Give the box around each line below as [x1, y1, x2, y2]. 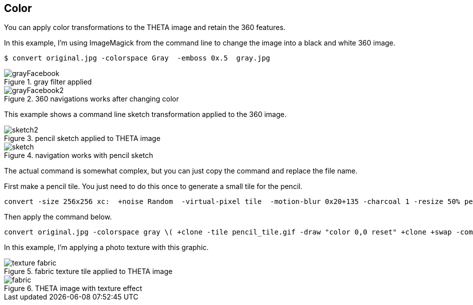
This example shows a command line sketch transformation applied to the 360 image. [4, 110, 287, 119]
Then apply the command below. [4, 212, 112, 221]
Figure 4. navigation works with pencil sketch [4, 151, 153, 160]
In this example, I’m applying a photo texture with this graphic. [4, 243, 209, 252]
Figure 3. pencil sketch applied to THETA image [4, 134, 161, 143]
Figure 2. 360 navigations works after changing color [4, 94, 179, 103]
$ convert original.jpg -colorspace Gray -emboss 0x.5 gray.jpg [4, 54, 271, 62]
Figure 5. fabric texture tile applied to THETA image [4, 267, 173, 276]
